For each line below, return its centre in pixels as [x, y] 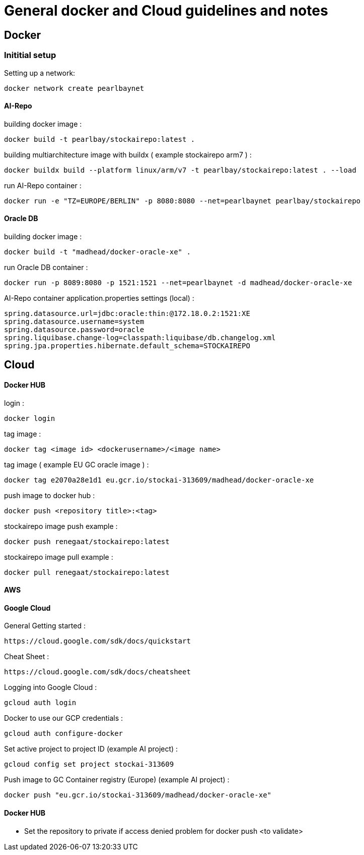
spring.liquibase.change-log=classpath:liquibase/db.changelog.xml [140, 337]
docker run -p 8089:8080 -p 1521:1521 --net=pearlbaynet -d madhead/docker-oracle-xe [178, 282]
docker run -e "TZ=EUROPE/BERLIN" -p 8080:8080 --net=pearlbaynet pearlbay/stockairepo [183, 201]
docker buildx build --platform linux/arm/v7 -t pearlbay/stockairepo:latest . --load [180, 170]
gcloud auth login [40, 703]
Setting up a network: [40, 73]
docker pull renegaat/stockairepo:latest [87, 572]
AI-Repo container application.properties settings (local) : [99, 298]
